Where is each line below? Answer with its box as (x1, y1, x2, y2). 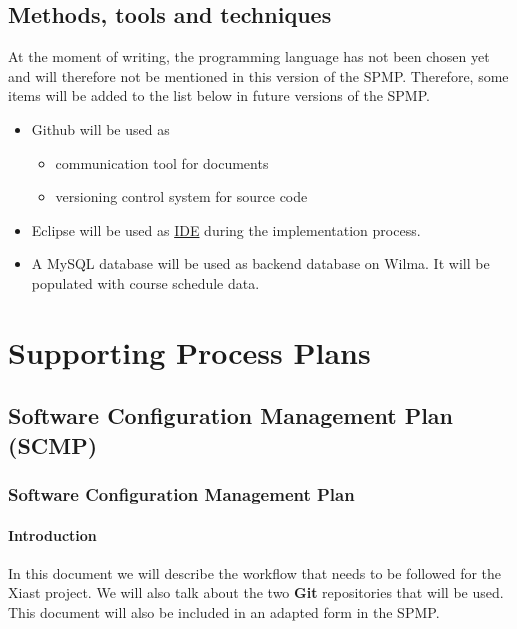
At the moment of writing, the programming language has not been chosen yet (8, 46, 490, 67)
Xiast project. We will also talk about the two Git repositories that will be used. (8, 582, 504, 603)
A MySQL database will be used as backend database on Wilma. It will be (31, 253, 490, 274)
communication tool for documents (55, 152, 269, 173)
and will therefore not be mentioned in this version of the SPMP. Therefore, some (8, 65, 509, 86)
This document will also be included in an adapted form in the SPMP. (8, 601, 440, 622)
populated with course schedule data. (31, 272, 260, 293)
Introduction (8, 524, 97, 545)
